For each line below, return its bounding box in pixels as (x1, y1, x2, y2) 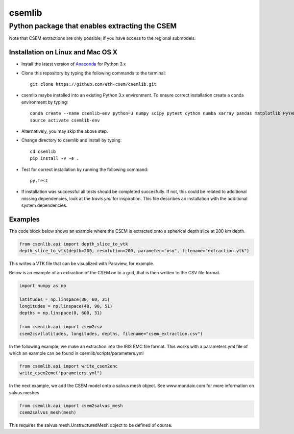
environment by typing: (21, 99, 69, 105)
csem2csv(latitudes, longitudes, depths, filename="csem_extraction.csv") (19, 331, 203, 337)
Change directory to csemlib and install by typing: (21, 137, 122, 143)
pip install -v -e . (30, 156, 79, 161)
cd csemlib (30, 148, 56, 154)
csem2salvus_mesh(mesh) (19, 410, 77, 415)
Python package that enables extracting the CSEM (9, 22, 177, 30)
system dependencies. (21, 202, 68, 208)
